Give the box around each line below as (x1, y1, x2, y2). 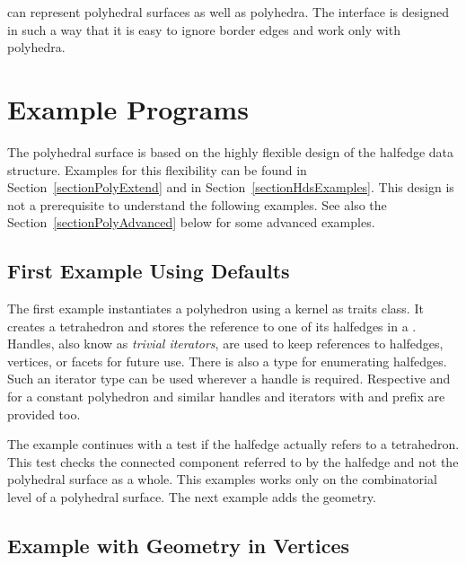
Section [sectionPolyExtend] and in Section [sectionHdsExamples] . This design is (7, 178, 454, 197)
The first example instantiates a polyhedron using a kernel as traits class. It (7, 299, 424, 318)
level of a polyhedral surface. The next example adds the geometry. (7, 488, 376, 507)
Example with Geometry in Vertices (7, 532, 349, 559)
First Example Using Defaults (7, 257, 290, 285)
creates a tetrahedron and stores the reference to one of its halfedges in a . (7, 316, 417, 335)
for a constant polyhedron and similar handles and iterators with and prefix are (7, 387, 445, 406)
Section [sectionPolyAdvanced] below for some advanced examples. (7, 213, 375, 232)
